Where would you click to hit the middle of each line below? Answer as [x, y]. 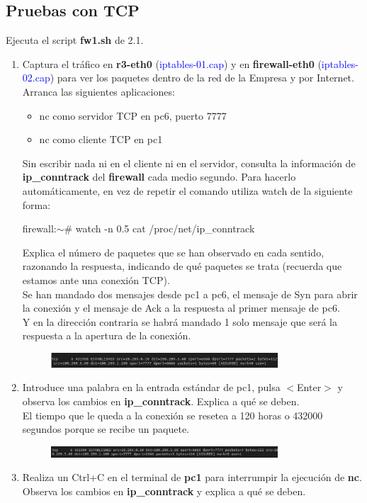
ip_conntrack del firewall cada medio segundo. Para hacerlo [159, 177]
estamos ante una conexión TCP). [96, 279]
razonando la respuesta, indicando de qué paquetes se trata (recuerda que [182, 266]
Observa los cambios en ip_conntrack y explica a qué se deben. [164, 491]
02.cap [36, 78]
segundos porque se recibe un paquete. [106, 429]
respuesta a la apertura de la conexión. [107, 335]
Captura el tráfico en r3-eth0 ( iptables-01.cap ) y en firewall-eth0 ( [172, 63]
